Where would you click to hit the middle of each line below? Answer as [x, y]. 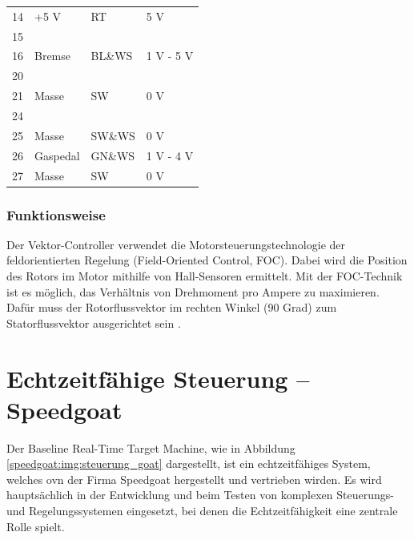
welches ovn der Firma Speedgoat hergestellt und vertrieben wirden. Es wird [194, 479]
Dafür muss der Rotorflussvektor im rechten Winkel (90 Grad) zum [172, 307]
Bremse [53, 56]
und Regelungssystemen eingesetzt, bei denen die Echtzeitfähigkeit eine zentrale [202, 511]
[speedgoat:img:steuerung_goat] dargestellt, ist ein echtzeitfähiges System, [189, 463]
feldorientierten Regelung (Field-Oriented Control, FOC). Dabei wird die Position [207, 260]
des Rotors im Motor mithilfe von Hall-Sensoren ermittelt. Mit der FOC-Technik [205, 276]
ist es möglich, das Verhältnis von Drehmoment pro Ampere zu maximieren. [193, 291]
